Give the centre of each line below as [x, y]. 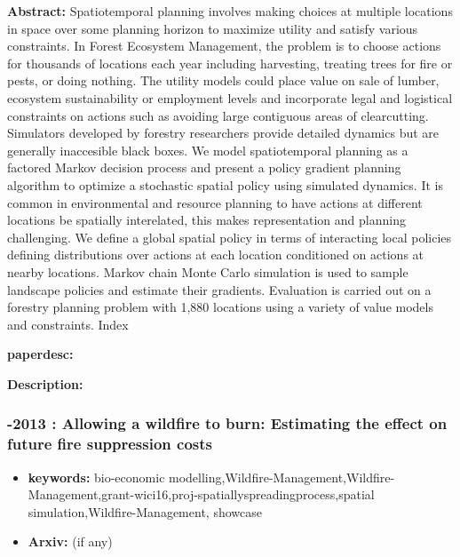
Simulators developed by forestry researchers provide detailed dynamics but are [223, 133]
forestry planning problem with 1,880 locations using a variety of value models [220, 307]
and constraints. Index [68, 324]
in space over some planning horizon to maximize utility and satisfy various [213, 28]
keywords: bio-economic [96, 477]
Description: [45, 383]
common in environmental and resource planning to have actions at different [215, 202]
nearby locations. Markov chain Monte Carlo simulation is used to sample [208, 271]
